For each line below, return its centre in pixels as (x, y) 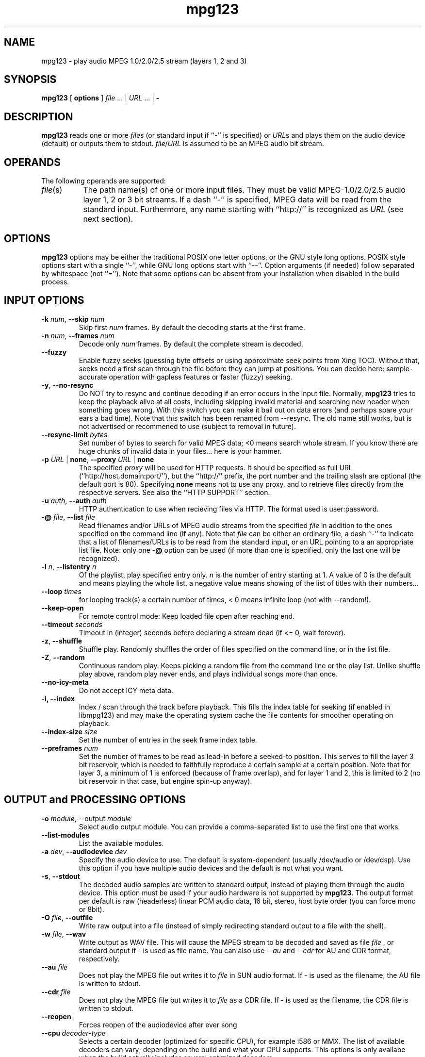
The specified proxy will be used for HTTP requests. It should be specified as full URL (216, 467)
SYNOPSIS (30, 80)
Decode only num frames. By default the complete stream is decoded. (191, 344)
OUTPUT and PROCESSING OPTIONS (95, 800)
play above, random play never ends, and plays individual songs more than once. (208, 674)
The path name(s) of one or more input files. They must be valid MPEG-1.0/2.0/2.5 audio (244, 190)
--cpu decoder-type (74, 1033)
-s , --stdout (61, 876)
